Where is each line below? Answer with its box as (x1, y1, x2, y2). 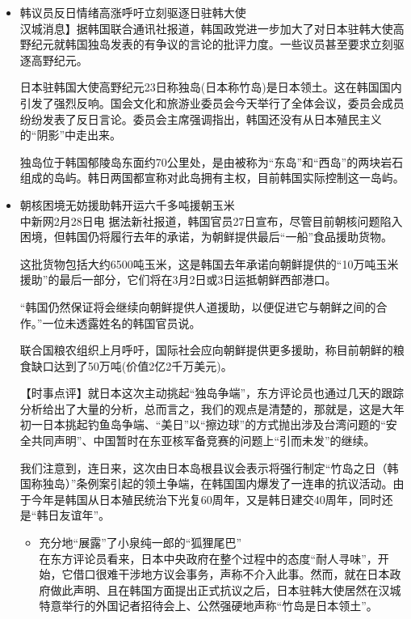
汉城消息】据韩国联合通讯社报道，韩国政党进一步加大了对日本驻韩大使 (19, 19, 393, 36)
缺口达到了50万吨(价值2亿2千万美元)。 (31, 357, 233, 374)
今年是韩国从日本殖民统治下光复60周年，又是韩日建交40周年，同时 (31, 490, 382, 507)
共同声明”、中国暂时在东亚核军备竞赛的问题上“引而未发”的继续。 (31, 432, 375, 449)
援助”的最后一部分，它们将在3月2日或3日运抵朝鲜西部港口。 (19, 271, 337, 288)
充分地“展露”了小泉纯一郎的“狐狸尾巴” (39, 534, 242, 551)
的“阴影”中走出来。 (19, 126, 122, 143)
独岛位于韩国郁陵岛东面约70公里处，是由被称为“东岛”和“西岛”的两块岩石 (19, 153, 404, 170)
